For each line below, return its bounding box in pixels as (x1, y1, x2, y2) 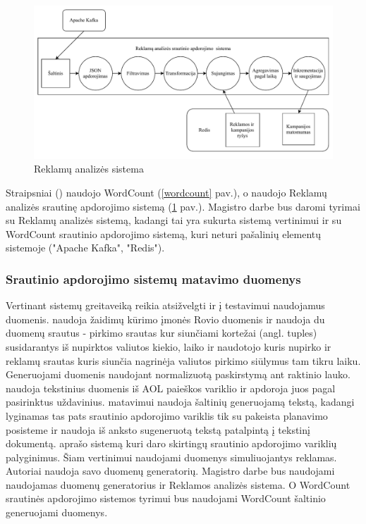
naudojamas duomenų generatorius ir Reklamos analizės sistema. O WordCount (6, 477, 350, 492)
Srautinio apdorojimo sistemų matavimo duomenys (6, 270, 301, 287)
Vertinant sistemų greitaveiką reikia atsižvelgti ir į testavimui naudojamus (6, 298, 325, 313)
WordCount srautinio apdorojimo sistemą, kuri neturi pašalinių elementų (6, 226, 322, 241)
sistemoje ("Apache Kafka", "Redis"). (6, 240, 165, 255)
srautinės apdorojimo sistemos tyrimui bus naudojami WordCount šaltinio (6, 491, 326, 506)
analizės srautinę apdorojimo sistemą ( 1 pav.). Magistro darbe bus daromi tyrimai (6, 199, 360, 213)
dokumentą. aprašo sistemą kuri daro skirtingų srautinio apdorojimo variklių (6, 436, 337, 451)
